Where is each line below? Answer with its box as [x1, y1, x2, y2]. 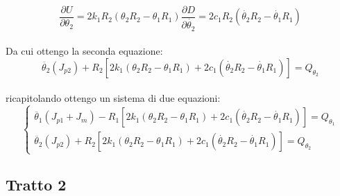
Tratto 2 [6, 173, 67, 195]
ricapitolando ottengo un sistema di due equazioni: [6, 91, 221, 105]
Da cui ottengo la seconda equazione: [6, 44, 163, 58]
